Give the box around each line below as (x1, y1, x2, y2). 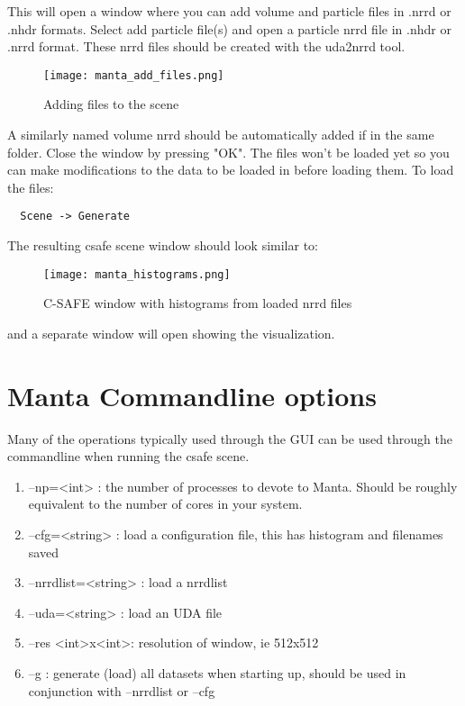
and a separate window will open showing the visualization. (7, 323, 335, 342)
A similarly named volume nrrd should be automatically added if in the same (7, 125, 434, 144)
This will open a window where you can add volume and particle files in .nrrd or (7, 2, 451, 20)
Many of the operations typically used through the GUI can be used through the (7, 429, 452, 448)
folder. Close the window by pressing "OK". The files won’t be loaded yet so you (7, 142, 450, 161)
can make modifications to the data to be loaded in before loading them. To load (7, 160, 454, 179)
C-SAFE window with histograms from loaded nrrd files (43, 294, 352, 312)
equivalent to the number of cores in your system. (28, 494, 303, 513)
